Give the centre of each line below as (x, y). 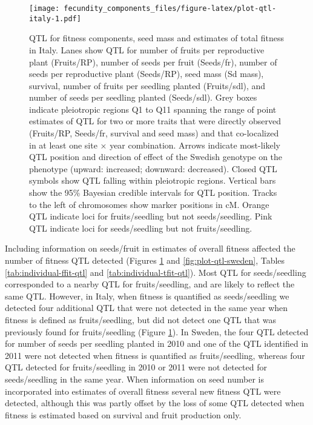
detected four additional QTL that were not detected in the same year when (147, 308)
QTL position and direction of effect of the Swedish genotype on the (156, 157)
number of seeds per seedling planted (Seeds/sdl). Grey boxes (143, 97)
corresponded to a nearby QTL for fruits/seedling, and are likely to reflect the (150, 284)
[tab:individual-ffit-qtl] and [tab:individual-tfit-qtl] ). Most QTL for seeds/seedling (156, 272)
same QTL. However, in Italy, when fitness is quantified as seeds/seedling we (147, 296)
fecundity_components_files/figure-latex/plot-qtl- (170, 8)
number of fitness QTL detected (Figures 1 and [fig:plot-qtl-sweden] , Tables (145, 260)
